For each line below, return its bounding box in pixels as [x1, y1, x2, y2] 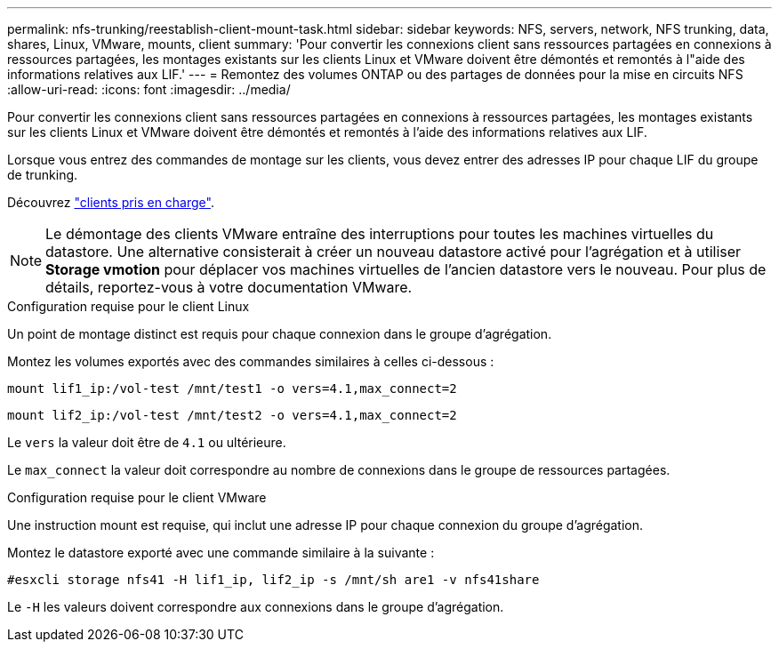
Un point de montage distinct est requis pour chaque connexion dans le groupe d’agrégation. [7, 326, 552, 341]
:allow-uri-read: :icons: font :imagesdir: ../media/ [7, 82, 291, 97]
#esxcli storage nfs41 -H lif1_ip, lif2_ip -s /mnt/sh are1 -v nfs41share [7, 573, 540, 587]
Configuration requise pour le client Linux [7, 299, 250, 314]
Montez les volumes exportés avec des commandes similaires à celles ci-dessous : [7, 354, 494, 369]
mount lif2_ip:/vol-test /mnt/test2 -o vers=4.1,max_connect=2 [7, 408, 457, 422]
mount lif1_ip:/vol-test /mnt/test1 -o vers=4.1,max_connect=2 [7, 381, 457, 396]
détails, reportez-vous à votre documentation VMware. [45, 278, 413, 296]
